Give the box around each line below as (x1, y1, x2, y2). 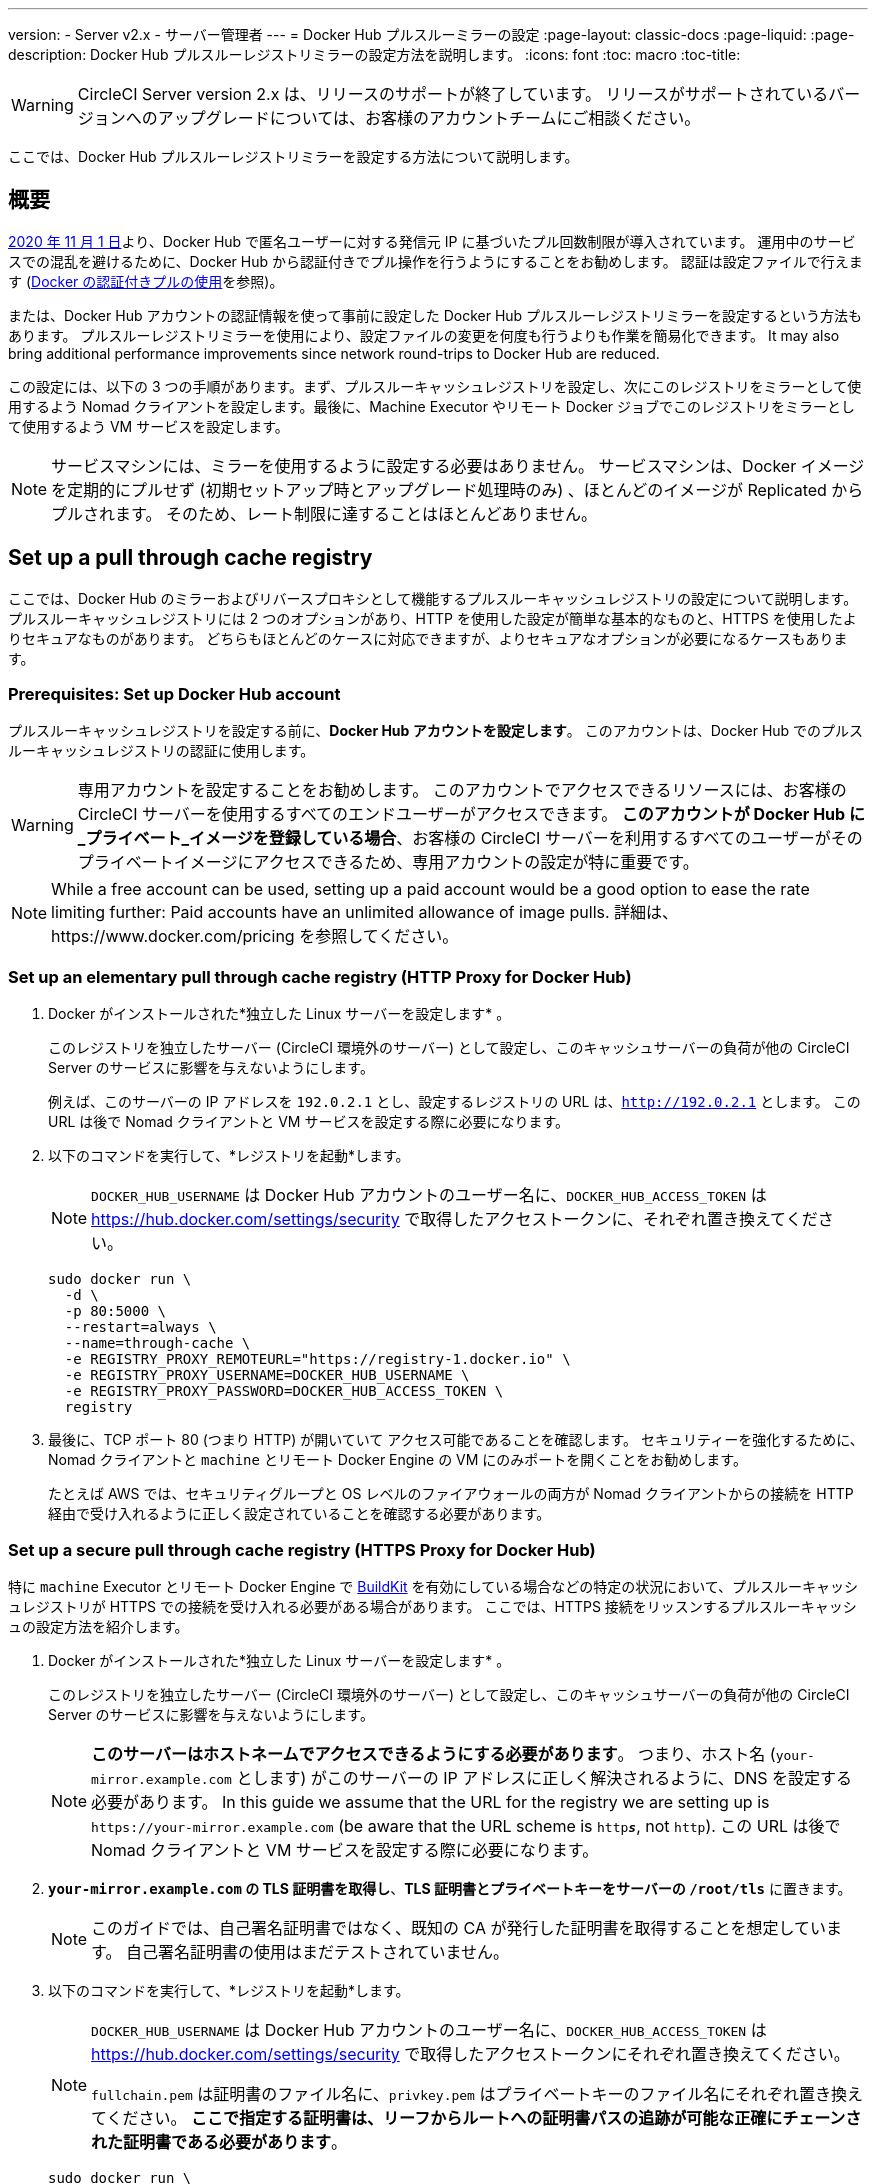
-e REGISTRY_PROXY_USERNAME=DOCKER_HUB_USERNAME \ (64, 1367, 470, 1384)
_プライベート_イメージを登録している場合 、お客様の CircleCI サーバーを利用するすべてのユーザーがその (77, 828, 863, 849)
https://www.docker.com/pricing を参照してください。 (51, 926, 459, 947)
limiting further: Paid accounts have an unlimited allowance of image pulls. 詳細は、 (51, 902, 679, 923)
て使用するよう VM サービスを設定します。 (8, 417, 289, 435)
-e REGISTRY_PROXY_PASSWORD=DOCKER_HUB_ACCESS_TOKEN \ (64, 1383, 504, 1400)
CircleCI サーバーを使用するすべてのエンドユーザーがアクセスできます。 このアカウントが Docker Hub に (77, 804, 865, 825)
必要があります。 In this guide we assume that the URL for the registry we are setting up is (91, 1791, 770, 1812)
